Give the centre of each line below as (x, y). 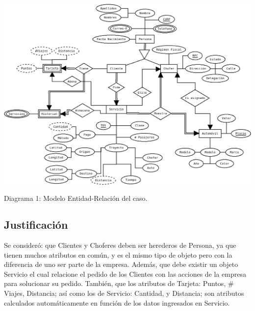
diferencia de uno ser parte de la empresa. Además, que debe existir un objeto (121, 264)
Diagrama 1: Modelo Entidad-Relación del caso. (76, 198)
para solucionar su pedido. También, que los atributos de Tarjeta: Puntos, (115, 283)
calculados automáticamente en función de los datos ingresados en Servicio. (117, 302)
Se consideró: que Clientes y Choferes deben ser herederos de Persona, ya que (120, 245)
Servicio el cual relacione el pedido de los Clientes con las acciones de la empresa (125, 274)
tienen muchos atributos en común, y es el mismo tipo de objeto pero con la (118, 254)
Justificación (36, 225)
